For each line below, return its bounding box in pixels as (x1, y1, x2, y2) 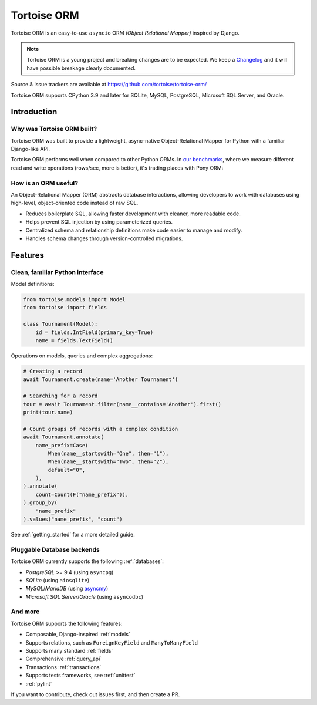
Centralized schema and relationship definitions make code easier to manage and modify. (25, 227, 242, 234)
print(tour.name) (23, 409, 73, 416)
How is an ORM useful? (11, 179, 79, 187)
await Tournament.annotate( (23, 434, 104, 440)
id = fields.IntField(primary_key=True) (35, 329, 154, 336)
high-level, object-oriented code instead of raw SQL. (11, 200, 139, 207)
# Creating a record (23, 367, 82, 375)
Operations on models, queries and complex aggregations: (11, 352, 153, 359)
